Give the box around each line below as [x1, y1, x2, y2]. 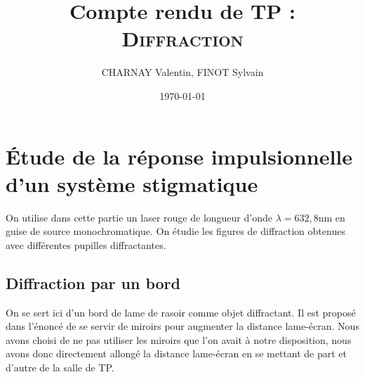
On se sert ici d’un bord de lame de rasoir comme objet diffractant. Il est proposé [6, 305, 356, 319]
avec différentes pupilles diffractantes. [6, 237, 166, 252]
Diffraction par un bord [6, 271, 180, 293]
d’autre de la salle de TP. [6, 359, 114, 374]
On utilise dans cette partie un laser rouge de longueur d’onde [6, 210, 272, 224]
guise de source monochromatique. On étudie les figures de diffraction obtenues [6, 224, 345, 238]
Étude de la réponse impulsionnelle [6, 141, 353, 170]
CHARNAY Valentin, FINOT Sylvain [101, 65, 264, 79]
